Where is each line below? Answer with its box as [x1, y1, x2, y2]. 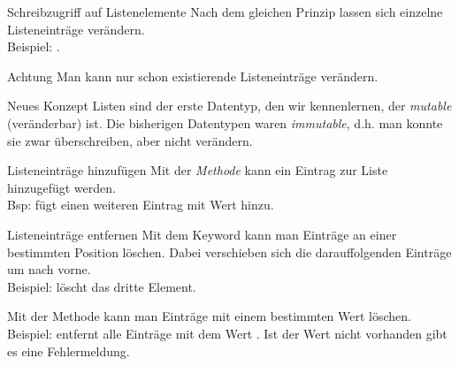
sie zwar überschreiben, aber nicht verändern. [7, 131, 253, 149]
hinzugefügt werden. [7, 178, 116, 196]
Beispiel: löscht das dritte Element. [7, 277, 196, 295]
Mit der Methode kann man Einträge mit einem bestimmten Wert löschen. [7, 307, 412, 325]
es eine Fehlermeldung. [7, 341, 130, 360]
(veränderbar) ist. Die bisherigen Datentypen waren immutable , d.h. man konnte [7, 113, 443, 132]
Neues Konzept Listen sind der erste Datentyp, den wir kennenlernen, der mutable [7, 96, 452, 115]
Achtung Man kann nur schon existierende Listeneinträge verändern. [7, 66, 379, 85]
